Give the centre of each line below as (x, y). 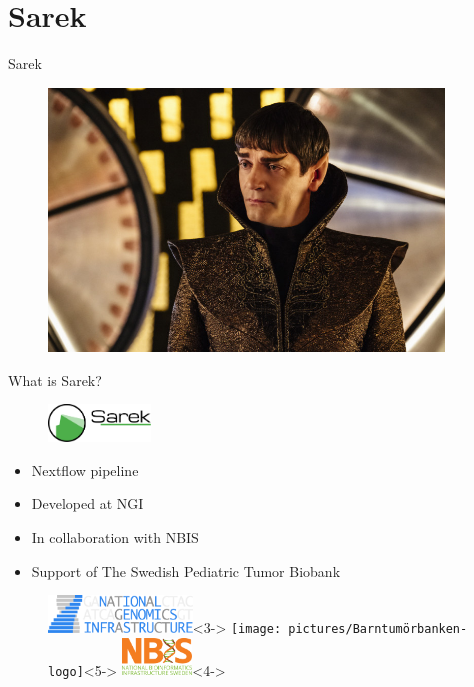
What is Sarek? (55, 379)
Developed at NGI (87, 503)
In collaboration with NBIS (115, 537)
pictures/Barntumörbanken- (378, 629)
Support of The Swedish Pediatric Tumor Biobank (186, 570)
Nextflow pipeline (85, 469)
